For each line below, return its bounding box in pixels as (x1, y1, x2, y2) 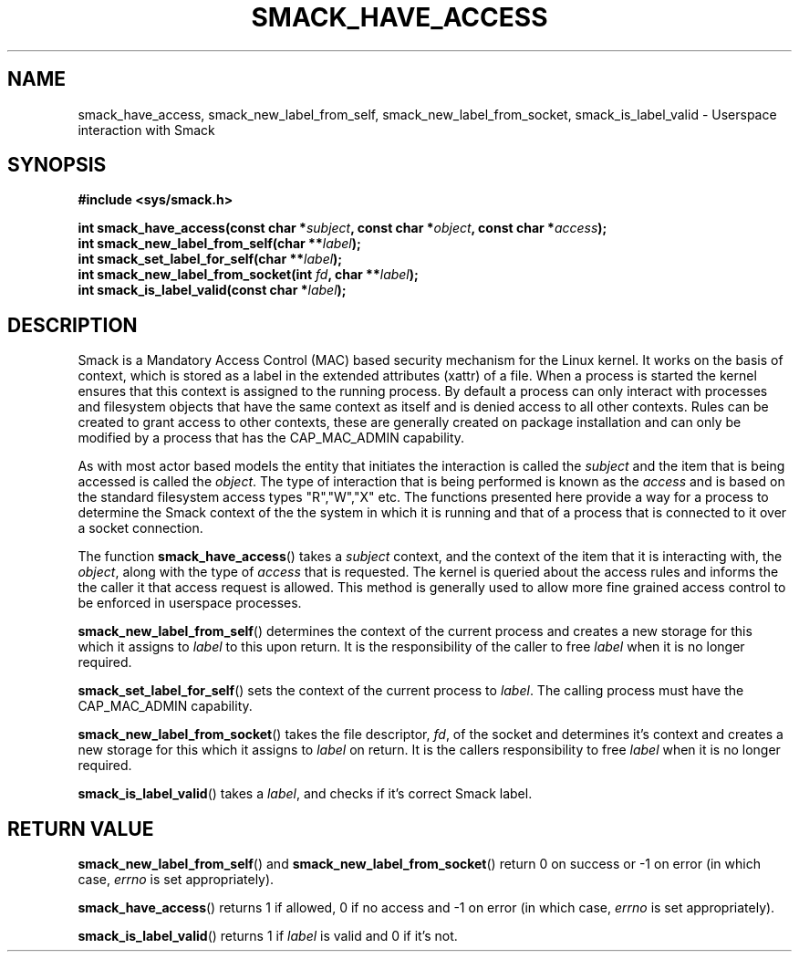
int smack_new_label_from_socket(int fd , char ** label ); (78, 266, 419, 283)
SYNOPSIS (7, 153, 107, 177)
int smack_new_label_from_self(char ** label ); (78, 235, 361, 252)
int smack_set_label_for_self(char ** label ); (78, 251, 343, 267)
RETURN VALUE (7, 817, 154, 840)
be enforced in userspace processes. (78, 595, 302, 611)
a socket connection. (78, 520, 203, 537)
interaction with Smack (78, 121, 215, 138)
